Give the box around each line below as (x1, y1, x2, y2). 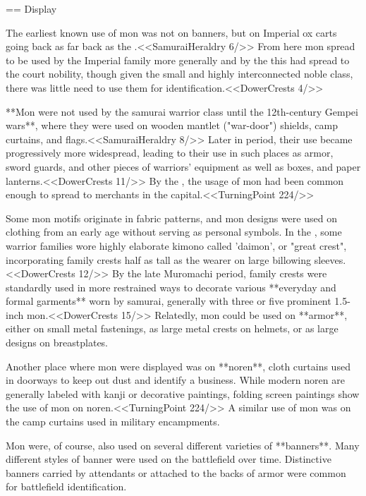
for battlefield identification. (6, 479, 127, 494)
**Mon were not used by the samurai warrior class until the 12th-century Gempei (6, 104, 358, 119)
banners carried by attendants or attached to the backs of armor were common (6, 465, 346, 480)
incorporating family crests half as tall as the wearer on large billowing (6, 252, 311, 267)
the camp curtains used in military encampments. (6, 414, 220, 429)
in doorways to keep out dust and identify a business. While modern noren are (6, 373, 345, 387)
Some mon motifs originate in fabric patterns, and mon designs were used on (6, 210, 337, 225)
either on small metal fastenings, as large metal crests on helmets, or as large (6, 321, 338, 336)
